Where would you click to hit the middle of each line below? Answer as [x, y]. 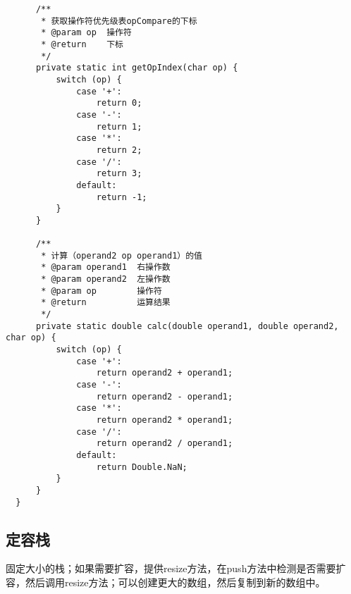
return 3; [119, 174]
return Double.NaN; [142, 467]
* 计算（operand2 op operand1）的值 [122, 255]
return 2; [119, 150]
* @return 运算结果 [106, 303]
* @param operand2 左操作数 [106, 279]
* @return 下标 [82, 44]
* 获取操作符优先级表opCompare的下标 [119, 21]
